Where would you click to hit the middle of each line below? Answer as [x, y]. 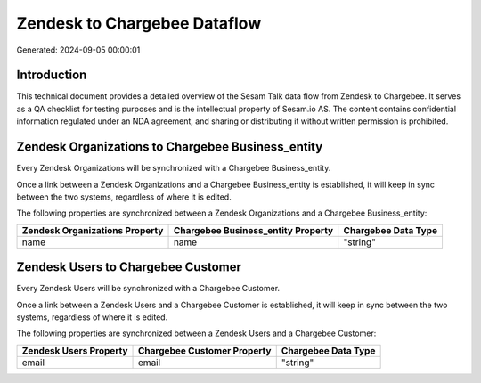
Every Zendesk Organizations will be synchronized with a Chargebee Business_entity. [174, 168]
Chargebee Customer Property [205, 350]
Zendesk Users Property [75, 350]
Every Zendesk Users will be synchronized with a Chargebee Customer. [148, 289]
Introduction [52, 75]
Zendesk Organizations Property [93, 230]
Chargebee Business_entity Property [253, 230]
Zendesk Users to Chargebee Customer [129, 267]
